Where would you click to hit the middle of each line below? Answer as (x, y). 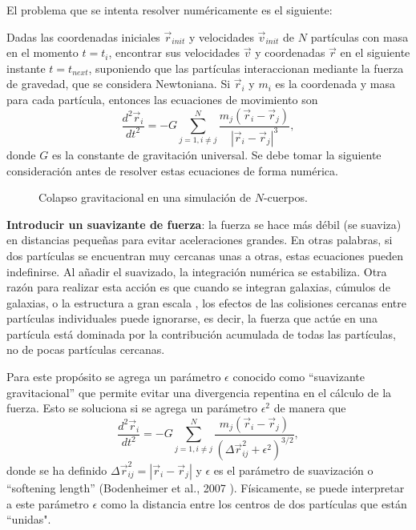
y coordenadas (290, 52)
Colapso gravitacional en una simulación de (145, 197)
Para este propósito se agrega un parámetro (114, 377)
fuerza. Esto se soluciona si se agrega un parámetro (132, 408)
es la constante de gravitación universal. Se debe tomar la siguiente (216, 154)
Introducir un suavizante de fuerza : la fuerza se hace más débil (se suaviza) (204, 224)
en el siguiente (375, 52)
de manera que (310, 408)
